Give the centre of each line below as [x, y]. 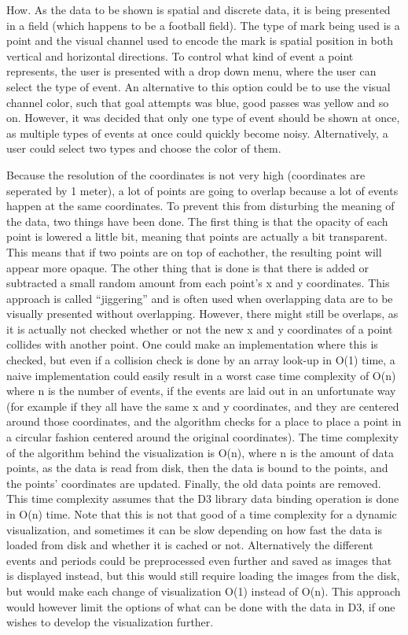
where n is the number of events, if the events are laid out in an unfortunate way [201, 391]
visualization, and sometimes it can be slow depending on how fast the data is [195, 529]
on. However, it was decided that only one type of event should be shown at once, [203, 118]
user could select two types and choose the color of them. [144, 148]
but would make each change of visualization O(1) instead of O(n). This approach [204, 591]
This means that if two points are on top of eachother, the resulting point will [194, 251]
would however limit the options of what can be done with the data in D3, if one [201, 606]
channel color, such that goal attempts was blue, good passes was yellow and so [198, 102]
